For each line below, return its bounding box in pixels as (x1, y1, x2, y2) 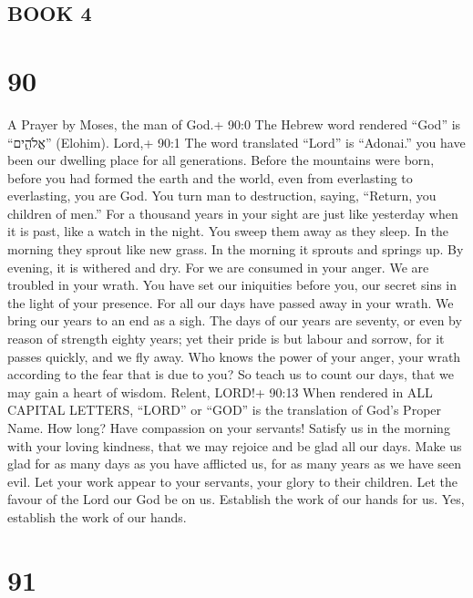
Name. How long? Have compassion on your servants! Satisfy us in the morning (7, 418, 450, 437)
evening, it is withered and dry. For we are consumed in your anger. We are (7, 257, 429, 276)
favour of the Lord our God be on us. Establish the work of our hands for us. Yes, (7, 490, 465, 509)
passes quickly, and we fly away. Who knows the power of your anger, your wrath (7, 346, 461, 366)
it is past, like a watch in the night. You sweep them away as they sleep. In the (7, 222, 449, 241)
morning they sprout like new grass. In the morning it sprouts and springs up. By (7, 240, 464, 259)
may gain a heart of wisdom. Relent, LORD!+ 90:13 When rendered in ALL (7, 382, 433, 401)
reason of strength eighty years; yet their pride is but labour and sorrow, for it (7, 329, 445, 348)
